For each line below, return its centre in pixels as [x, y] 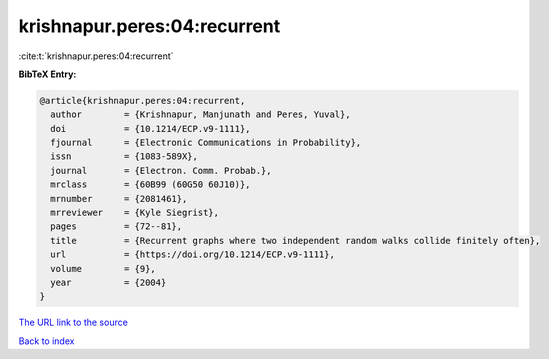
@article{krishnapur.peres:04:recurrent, [142, 100]
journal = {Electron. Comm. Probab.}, [161, 170]
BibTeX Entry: [47, 74]
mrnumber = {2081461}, [119, 198]
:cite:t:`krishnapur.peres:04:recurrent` [96, 56]
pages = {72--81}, [116, 226]
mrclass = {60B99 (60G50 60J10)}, [150, 184]
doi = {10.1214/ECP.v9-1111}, [150, 128]
